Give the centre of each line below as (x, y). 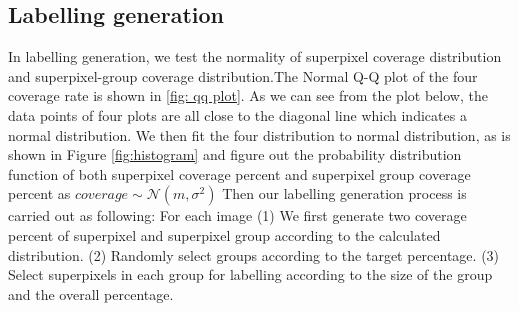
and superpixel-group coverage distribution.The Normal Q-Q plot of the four (243, 75)
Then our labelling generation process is (344, 193)
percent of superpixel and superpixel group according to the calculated (224, 234)
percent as (39, 193)
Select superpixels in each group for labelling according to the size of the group (250, 274)
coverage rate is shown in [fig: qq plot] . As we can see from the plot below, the (248, 95)
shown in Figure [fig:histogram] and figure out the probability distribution (235, 154)
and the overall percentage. (91, 293)
